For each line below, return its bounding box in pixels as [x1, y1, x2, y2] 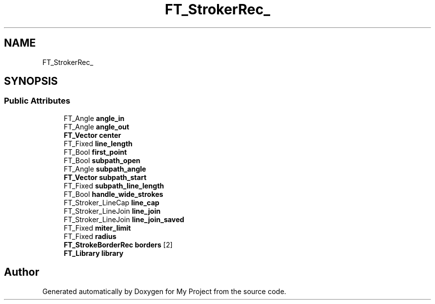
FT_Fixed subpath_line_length [64, 181, 164, 190]
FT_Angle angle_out [64, 122, 130, 131]
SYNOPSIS [4, 75, 58, 88]
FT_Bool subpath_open [64, 156, 141, 165]
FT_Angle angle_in [64, 114, 125, 122]
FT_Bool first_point [64, 147, 127, 156]
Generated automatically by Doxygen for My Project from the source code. [42, 287, 287, 296]
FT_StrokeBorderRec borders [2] [64, 240, 173, 249]
